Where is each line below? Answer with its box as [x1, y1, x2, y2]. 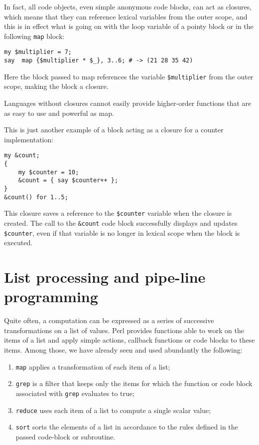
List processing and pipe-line [4, 267, 206, 287]
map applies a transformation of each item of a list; [15, 361, 170, 372]
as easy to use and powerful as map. [4, 107, 114, 118]
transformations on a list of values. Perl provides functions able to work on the [4, 325, 244, 335]
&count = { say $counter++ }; [18, 177, 119, 184]
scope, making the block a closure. [4, 81, 109, 91]
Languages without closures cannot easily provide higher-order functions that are [4, 98, 252, 108]
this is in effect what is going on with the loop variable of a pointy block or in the [4, 21, 254, 31]
